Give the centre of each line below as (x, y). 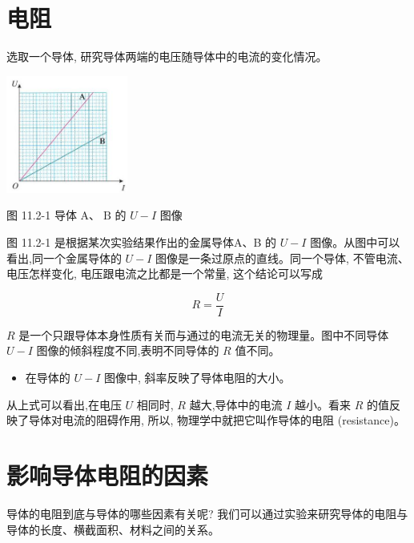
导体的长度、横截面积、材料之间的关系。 (113, 529)
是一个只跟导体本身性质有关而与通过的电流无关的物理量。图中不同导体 (204, 334)
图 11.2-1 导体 (42, 215)
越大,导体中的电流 (236, 404)
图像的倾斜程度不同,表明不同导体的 (128, 350)
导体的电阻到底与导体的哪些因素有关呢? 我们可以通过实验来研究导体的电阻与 (207, 513)
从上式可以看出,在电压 (64, 404)
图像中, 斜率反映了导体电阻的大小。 (197, 378)
